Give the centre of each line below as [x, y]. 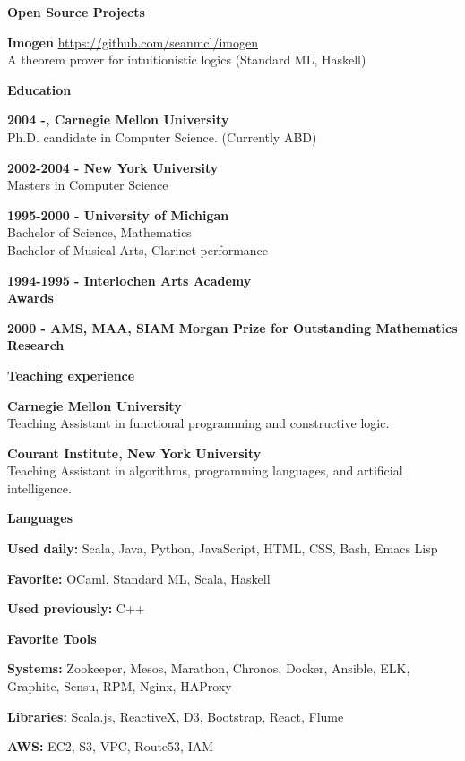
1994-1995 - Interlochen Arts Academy [129, 280]
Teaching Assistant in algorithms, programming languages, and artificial [205, 470]
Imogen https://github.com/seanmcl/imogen [133, 42]
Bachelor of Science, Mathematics [99, 232]
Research [36, 345]
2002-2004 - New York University [113, 167]
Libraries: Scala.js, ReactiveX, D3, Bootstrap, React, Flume [176, 716]
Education [39, 89]
